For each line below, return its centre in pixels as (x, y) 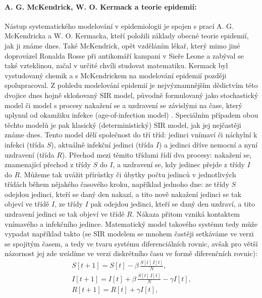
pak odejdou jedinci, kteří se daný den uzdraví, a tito (173, 204)
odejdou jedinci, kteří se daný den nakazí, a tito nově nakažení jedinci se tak (123, 194)
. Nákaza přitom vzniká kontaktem (186, 214)
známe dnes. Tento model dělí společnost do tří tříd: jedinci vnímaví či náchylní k (131, 135)
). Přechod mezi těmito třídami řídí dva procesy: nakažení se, (157, 154)
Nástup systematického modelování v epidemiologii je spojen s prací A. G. (119, 26)
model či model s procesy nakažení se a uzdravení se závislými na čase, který (123, 105)
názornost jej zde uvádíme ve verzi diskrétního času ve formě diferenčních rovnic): (131, 253)
